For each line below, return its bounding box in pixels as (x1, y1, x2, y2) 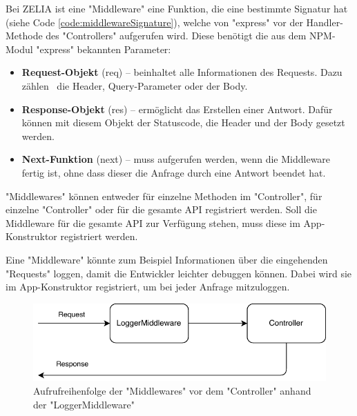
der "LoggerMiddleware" (33, 397, 135, 411)
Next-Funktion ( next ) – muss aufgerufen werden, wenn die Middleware (21, 152, 331, 166)
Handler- (306, 14, 343, 29)
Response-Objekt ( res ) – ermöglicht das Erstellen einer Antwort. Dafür (21, 101, 333, 116)
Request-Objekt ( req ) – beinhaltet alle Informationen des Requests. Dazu (21, 65, 342, 79)
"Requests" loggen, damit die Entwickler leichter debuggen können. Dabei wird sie (6, 266, 352, 280)
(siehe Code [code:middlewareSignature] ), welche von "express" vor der (6, 14, 303, 29)
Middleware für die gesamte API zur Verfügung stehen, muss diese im (6, 215, 300, 230)
